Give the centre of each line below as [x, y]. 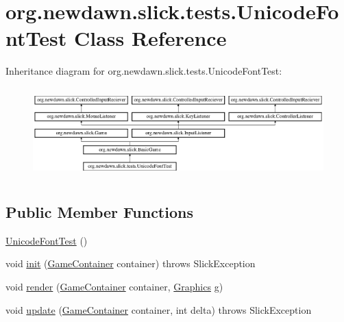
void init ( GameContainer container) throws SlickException [131, 263]
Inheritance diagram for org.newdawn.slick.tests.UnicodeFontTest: [144, 71]
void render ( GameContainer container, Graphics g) [114, 286]
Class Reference [150, 38]
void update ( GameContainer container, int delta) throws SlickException [159, 309]
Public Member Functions [99, 212]
